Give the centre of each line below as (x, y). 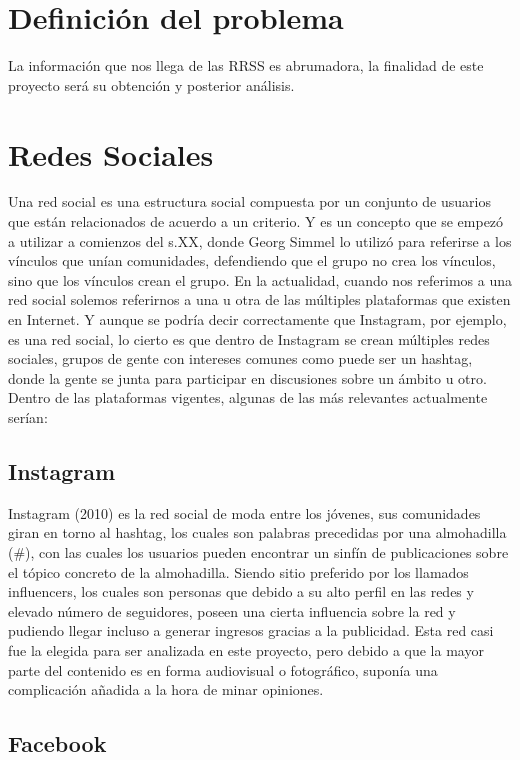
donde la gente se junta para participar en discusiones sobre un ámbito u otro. (247, 377)
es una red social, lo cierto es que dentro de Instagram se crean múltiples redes (249, 338)
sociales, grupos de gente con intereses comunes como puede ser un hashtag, (240, 358)
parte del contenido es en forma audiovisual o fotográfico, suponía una (223, 669)
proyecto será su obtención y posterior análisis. (151, 84)
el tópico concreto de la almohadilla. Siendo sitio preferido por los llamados (238, 571)
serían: (28, 416)
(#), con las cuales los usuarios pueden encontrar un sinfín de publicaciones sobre (258, 551)
